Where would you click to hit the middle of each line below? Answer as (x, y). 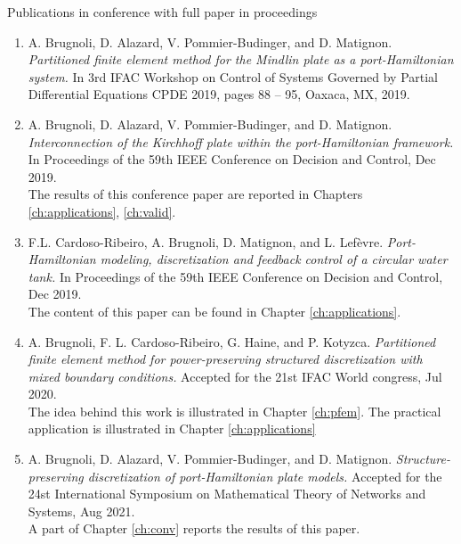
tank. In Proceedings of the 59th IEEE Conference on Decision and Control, (235, 276)
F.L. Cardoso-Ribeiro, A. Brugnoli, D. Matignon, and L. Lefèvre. (206, 241)
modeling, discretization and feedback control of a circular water (274, 259)
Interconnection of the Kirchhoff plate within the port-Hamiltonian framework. (241, 141)
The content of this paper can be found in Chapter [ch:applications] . (214, 311)
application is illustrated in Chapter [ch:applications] (172, 429)
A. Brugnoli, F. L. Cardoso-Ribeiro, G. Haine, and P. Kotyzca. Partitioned (232, 341)
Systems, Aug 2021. (81, 511)
